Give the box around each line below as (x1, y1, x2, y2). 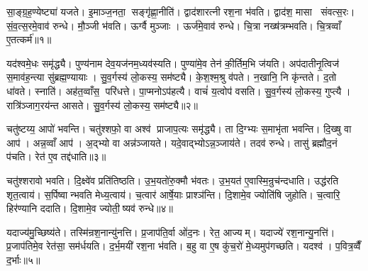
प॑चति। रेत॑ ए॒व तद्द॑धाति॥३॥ (6, 149, 106, 164)
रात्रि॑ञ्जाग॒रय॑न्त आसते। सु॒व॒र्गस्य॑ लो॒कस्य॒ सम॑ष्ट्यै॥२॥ (6, 97, 198, 112)
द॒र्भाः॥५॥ (6, 252, 40, 267)
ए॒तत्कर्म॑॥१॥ (6, 32, 52, 47)
